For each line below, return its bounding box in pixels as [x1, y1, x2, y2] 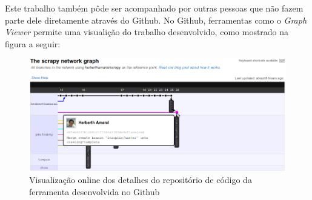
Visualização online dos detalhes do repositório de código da [29, 173, 252, 186]
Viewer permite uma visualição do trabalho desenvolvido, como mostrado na [5, 25, 289, 38]
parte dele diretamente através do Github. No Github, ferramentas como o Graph [5, 13, 307, 26]
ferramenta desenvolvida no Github [29, 185, 160, 198]
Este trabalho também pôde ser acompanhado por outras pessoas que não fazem [5, 2, 304, 14]
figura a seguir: [5, 37, 61, 50]
